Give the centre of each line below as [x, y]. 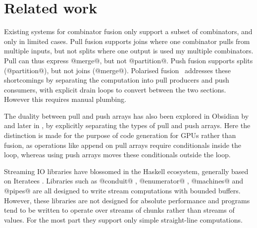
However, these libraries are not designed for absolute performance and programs [127, 200]
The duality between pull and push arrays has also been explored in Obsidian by [127, 115]
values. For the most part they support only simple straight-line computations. [123, 219]
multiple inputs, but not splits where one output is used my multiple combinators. [129, 51]
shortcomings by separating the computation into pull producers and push [117, 80]
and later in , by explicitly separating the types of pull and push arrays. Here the [127, 125]
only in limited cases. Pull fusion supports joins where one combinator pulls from [127, 41]
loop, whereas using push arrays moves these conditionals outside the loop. [117, 155]
